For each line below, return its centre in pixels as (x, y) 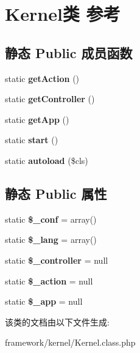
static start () (32, 140)
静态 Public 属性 (56, 193)
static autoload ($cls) (47, 160)
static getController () (50, 99)
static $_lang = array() (51, 240)
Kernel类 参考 (63, 14)
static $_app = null (44, 301)
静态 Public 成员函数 (69, 52)
